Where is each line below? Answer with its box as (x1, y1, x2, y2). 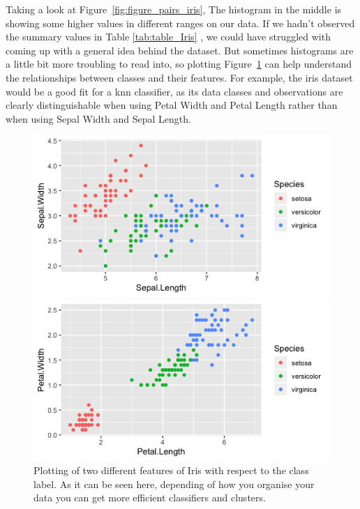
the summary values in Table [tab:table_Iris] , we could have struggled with (6, 29, 331, 44)
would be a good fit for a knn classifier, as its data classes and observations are (6, 84, 343, 98)
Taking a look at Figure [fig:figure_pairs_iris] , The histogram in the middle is (6, 2, 342, 16)
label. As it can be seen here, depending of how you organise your (33, 476, 315, 491)
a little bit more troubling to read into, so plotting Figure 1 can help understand (6, 56, 352, 71)
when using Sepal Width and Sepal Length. (6, 111, 191, 126)
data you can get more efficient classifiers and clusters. (33, 490, 266, 505)
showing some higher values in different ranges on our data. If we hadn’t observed (6, 15, 355, 30)
